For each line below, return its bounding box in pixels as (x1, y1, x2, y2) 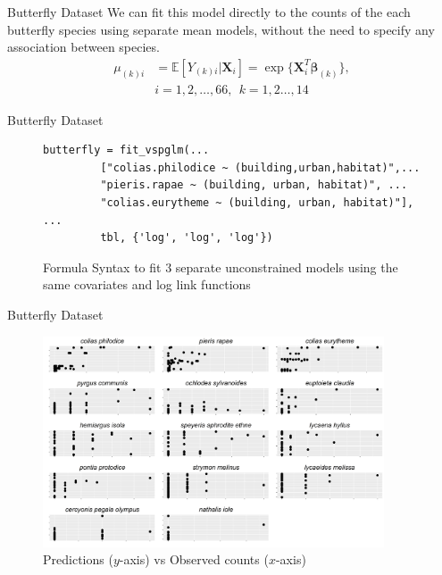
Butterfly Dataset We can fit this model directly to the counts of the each (7, 3, 411, 21)
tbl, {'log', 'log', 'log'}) (100, 231, 273, 245)
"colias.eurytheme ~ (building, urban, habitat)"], (100, 196, 414, 210)
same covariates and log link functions (43, 275, 251, 294)
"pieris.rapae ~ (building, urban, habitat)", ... (100, 179, 408, 192)
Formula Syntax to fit (43, 257, 162, 276)
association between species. (7, 37, 160, 56)
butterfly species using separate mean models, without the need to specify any (7, 20, 435, 38)
